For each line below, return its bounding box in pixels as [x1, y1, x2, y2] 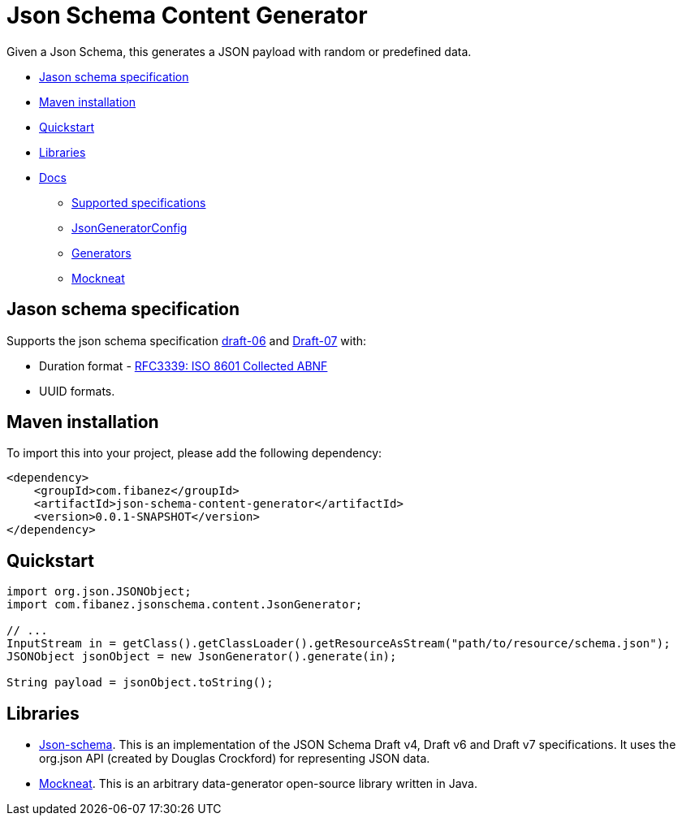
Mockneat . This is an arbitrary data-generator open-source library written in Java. [39, 777, 477, 791]
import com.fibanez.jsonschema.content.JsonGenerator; [6, 598, 363, 612]
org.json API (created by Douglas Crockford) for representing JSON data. [39, 751, 430, 766]
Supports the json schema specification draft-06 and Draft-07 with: [6, 333, 367, 348]
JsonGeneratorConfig [71, 220, 188, 235]
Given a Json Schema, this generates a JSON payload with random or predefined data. [6, 44, 472, 58]
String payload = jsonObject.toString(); [6, 676, 274, 690]
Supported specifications [71, 195, 206, 210]
